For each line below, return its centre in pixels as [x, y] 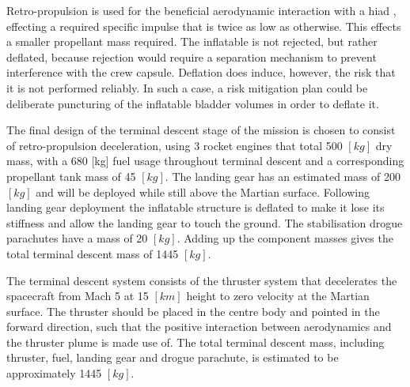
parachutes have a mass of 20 [77, 238]
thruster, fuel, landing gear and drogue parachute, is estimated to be [173, 357]
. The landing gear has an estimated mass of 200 [283, 176]
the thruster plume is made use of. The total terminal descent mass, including [196, 342]
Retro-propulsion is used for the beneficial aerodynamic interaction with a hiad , [201, 10]
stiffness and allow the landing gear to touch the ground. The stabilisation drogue [205, 222]
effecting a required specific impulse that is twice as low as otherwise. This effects [204, 26]
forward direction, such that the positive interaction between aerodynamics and [199, 327]
